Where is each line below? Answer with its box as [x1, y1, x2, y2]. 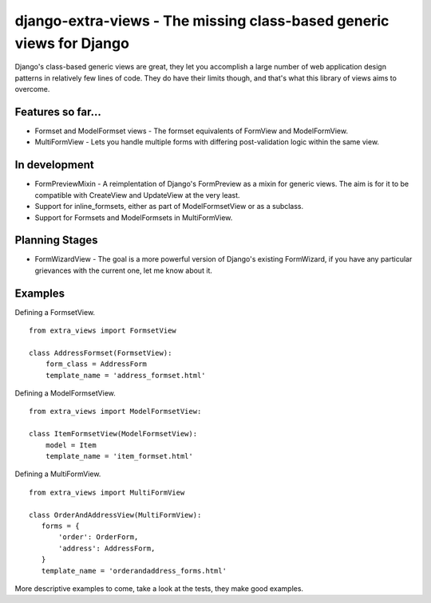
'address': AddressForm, [58, 543, 156, 553]
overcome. [14, 85, 50, 94]
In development [14, 158, 95, 171]
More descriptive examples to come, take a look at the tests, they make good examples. [14, 583, 303, 593]
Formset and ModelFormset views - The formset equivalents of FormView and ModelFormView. [34, 126, 349, 136]
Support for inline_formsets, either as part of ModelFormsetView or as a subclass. [34, 202, 304, 211]
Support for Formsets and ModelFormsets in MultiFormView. [34, 212, 233, 223]
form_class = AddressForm [45, 360, 148, 368]
